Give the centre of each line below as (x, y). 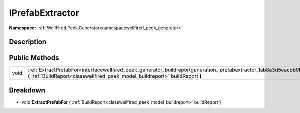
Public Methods (34, 58)
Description (28, 42)
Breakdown (27, 90)
